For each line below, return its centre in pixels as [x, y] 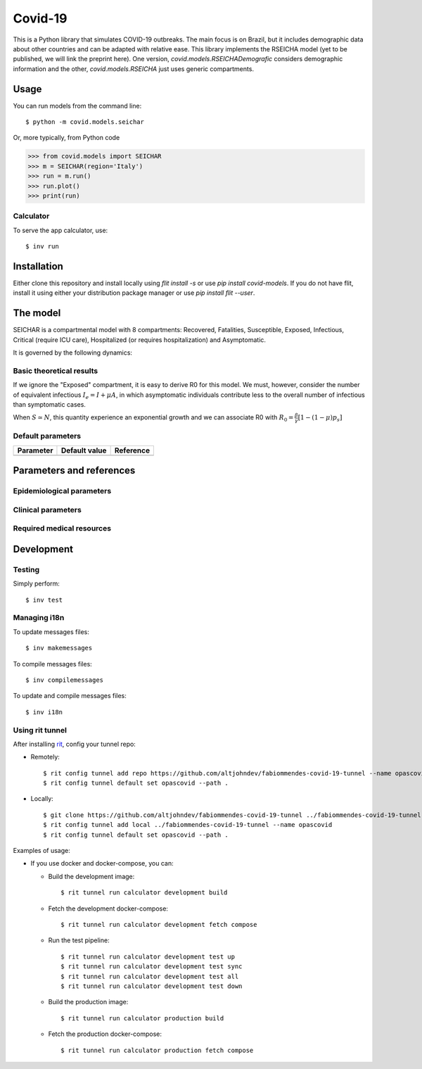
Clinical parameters [47, 510]
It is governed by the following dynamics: [73, 353]
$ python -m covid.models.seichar [85, 122]
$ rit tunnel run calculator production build [142, 1018]
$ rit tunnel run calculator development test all [150, 976]
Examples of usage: [41, 851]
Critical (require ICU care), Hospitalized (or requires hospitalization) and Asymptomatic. [140, 340]
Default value [84, 450]
